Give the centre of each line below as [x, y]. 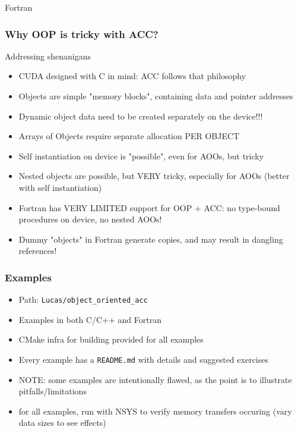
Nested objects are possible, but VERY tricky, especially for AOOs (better [154, 176]
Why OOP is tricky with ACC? [82, 34]
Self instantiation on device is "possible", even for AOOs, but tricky [141, 156]
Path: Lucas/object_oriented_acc [83, 299]
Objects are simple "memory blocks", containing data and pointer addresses [156, 96]
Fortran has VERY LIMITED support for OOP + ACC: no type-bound [149, 207]
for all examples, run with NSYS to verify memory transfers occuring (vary [155, 411]
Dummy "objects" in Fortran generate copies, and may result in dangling [151, 239]
